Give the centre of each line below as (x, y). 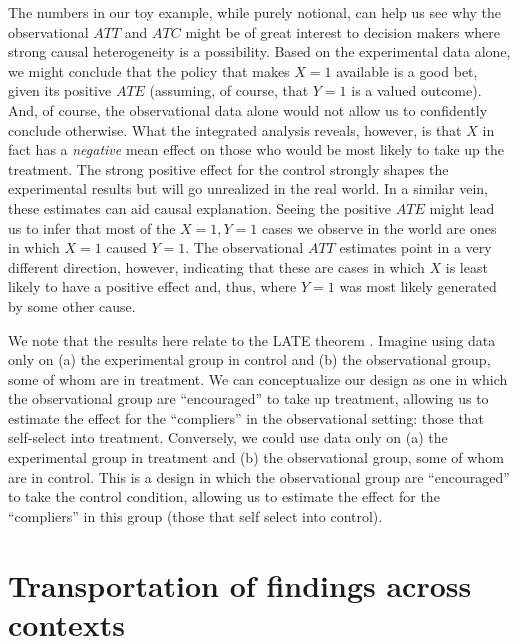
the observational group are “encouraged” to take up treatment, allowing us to (248, 398)
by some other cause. (72, 305)
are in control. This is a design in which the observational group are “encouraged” (259, 476)
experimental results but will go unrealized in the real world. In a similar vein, (248, 188)
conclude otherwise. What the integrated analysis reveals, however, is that (235, 129)
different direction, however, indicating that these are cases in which (216, 266)
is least (466, 266)
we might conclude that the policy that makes (149, 70)
